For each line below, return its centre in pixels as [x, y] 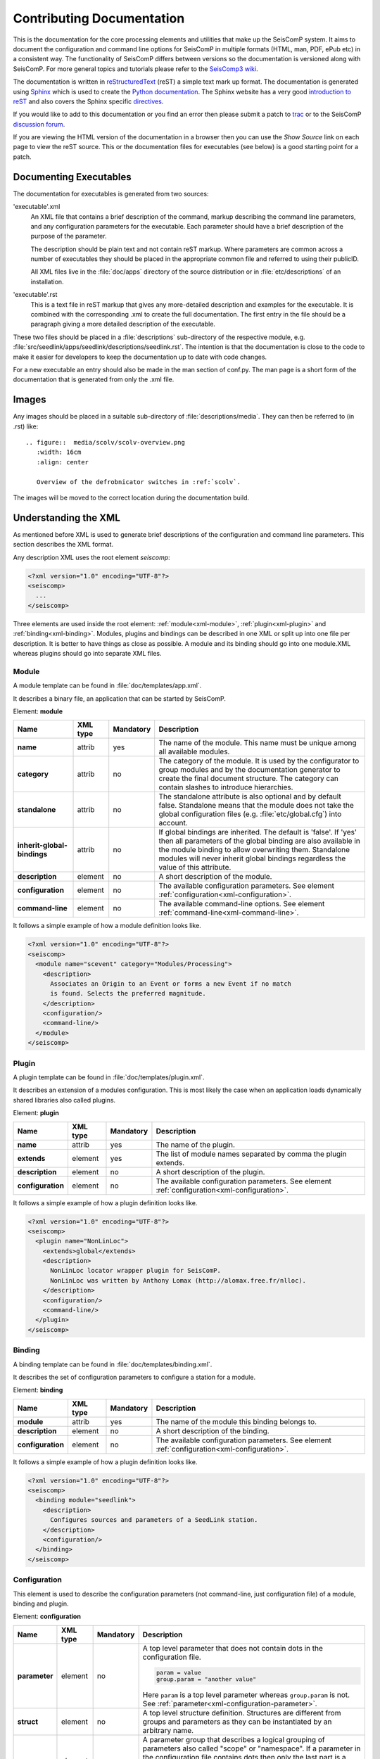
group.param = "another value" [206, 1679]
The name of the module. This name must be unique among [258, 743]
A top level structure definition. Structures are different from [242, 1713]
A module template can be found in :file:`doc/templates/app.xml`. [107, 685]
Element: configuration [47, 1617]
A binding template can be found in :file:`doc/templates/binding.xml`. [113, 1364]
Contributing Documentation [99, 18]
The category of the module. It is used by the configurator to [259, 761]
